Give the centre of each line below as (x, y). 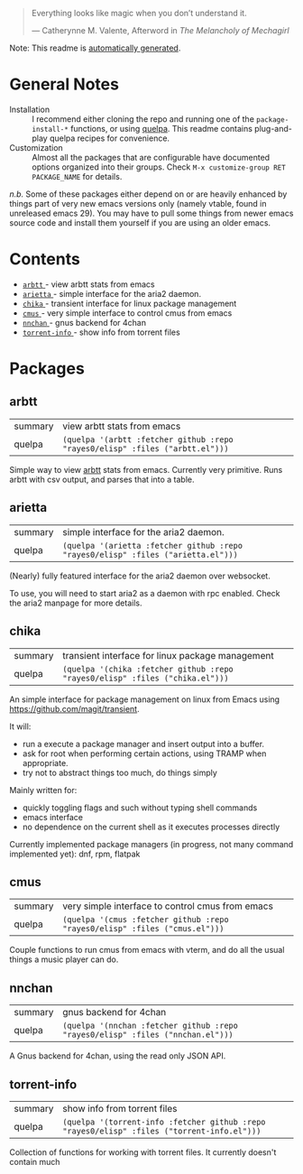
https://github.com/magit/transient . (74, 708)
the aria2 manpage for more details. (76, 603)
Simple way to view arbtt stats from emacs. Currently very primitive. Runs (146, 469)
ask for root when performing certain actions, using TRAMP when (144, 753)
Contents (45, 259)
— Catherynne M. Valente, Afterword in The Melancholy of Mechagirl (161, 30)
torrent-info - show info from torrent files (101, 332)
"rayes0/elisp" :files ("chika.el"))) (146, 678)
